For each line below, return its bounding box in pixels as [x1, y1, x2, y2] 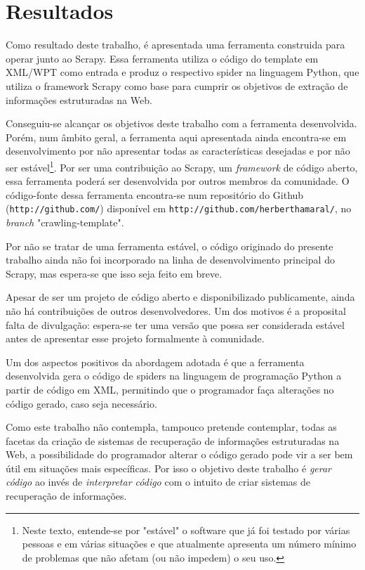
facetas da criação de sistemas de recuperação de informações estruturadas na [6, 433, 340, 448]
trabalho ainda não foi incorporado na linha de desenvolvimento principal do [6, 252, 335, 267]
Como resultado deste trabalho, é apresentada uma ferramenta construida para [6, 37, 345, 52]
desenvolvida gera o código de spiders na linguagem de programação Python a [6, 368, 342, 383]
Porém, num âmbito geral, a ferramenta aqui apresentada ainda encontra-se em [6, 129, 347, 144]
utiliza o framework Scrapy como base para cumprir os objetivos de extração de [6, 78, 348, 93]
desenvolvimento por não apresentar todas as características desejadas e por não [6, 143, 350, 158]
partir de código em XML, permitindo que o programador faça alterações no [6, 382, 334, 396]
